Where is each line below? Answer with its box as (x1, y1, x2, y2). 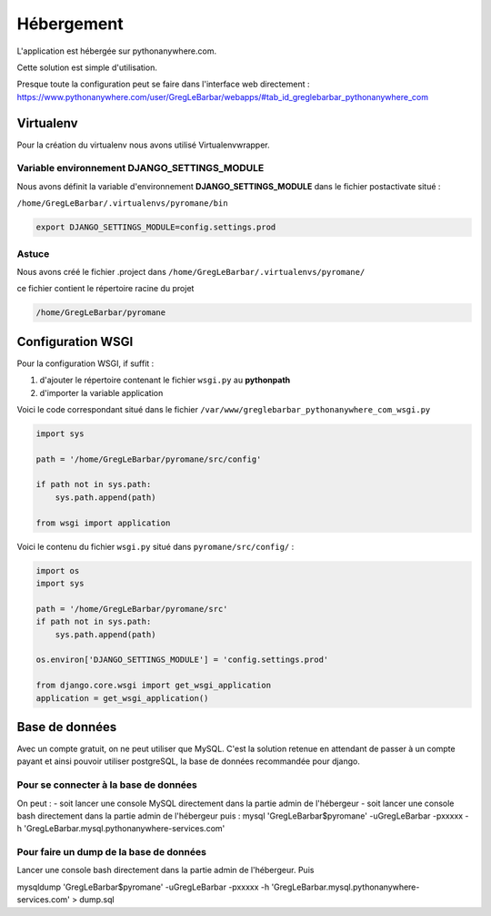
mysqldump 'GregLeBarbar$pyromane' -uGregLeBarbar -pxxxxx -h (16, 881, 270, 892)
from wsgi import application (35, 517, 171, 528)
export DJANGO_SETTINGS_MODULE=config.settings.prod (35, 222, 276, 232)
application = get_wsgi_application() (35, 693, 209, 703)
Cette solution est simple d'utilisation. (16, 62, 158, 73)
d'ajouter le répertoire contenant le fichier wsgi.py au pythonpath (39, 374, 291, 386)
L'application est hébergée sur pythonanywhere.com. (16, 46, 217, 56)
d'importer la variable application (39, 387, 164, 398)
